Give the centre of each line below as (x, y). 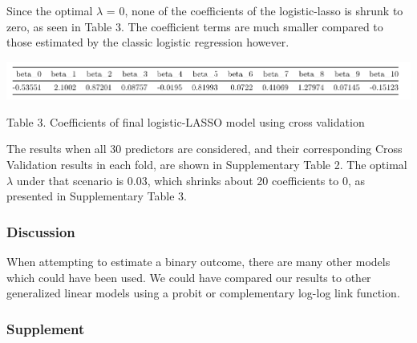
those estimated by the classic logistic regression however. (148, 42)
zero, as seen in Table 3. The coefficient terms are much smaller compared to (195, 26)
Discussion (41, 231)
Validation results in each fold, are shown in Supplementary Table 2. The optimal (207, 164)
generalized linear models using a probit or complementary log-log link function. (203, 293)
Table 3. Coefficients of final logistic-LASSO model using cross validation (186, 121)
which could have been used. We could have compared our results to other (189, 277)
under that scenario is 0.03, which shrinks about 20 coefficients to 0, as (191, 180)
